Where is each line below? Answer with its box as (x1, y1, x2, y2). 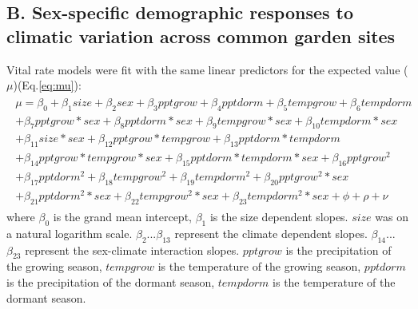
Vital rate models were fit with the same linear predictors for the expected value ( (6, 61, 408, 77)
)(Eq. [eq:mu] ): (13, 77, 82, 93)
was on (375, 208, 408, 225)
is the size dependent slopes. (209, 208, 348, 225)
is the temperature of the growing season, (157, 258, 361, 275)
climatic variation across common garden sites (6, 23, 396, 48)
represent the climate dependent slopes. (174, 224, 368, 241)
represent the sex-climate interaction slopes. (25, 241, 240, 258)
